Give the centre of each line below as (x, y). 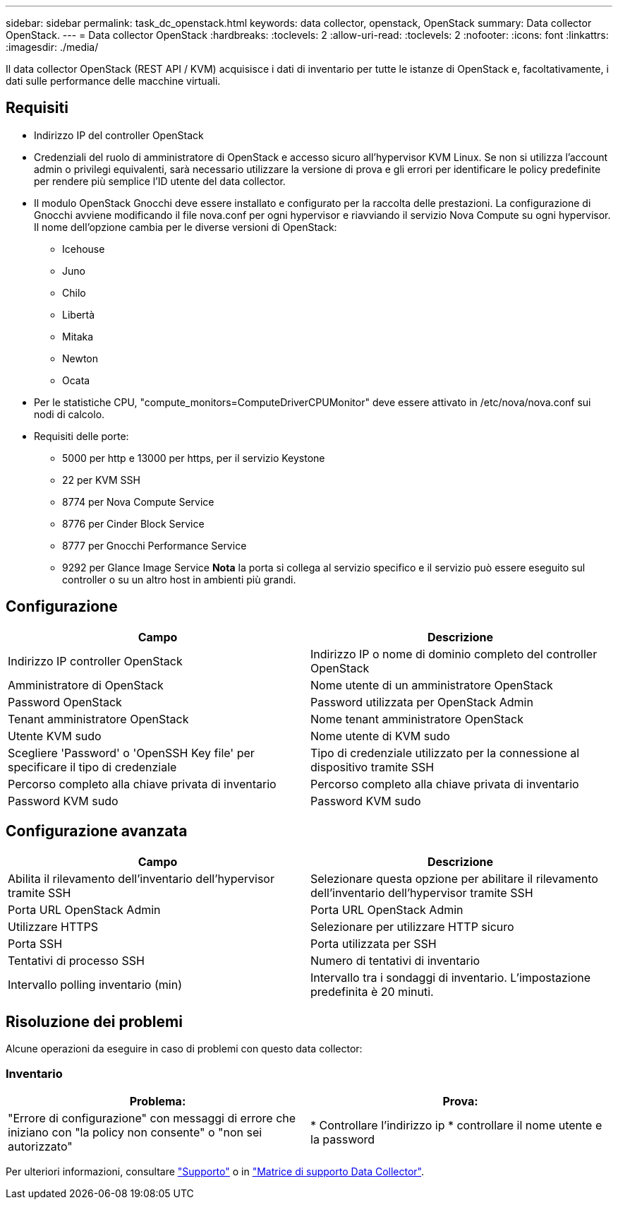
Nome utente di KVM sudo (380, 736)
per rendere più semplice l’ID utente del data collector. (160, 181)
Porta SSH (35, 943)
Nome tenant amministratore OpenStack (417, 719)
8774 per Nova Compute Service (138, 501)
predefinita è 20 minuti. (372, 991)
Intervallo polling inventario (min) (95, 984)
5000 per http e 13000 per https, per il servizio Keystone (194, 458)
